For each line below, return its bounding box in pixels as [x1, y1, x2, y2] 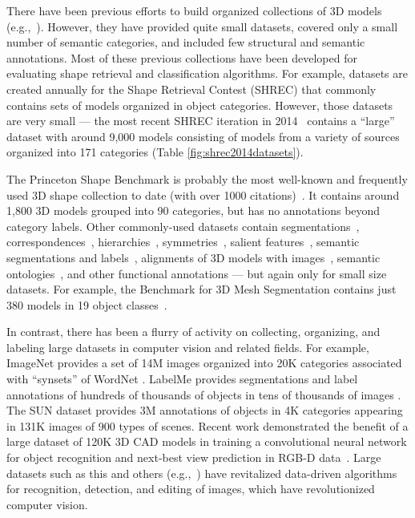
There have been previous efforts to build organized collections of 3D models [6, 2, 382, 18]
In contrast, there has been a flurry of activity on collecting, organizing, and [6, 323, 381, 340]
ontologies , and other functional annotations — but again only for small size [6, 265, 387, 281]
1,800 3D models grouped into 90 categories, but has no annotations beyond [6, 202, 381, 219]
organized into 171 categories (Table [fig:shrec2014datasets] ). [6, 144, 304, 160]
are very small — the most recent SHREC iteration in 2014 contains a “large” [6, 112, 395, 129]
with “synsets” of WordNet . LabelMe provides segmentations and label [6, 370, 358, 387]
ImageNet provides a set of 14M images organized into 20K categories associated [6, 354, 402, 371]
